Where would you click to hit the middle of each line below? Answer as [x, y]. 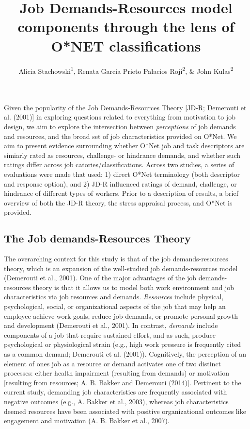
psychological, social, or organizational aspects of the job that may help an [115, 306]
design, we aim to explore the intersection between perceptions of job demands [120, 126]
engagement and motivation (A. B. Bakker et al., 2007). [87, 420]
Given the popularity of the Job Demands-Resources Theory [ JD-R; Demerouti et [125, 107]
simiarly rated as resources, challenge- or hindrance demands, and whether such [122, 155]
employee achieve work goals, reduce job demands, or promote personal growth [121, 316]
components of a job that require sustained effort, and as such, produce [110, 335]
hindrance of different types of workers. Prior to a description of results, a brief [121, 193]
